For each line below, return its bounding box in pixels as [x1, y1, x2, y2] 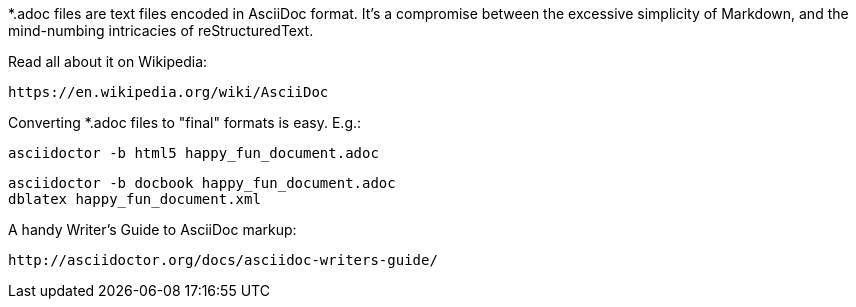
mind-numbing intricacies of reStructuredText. [8, 22, 314, 39]
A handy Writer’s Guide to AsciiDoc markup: [8, 221, 297, 238]
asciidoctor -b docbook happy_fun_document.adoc [8, 175, 396, 191]
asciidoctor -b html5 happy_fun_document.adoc [8, 145, 379, 161]
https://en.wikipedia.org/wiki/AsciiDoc [8, 84, 329, 100]
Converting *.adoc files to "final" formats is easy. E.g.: [8, 114, 362, 131]
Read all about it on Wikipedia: [8, 53, 208, 70]
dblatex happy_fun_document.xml [8, 191, 261, 207]
